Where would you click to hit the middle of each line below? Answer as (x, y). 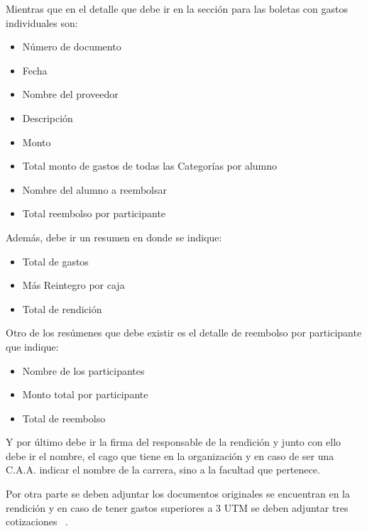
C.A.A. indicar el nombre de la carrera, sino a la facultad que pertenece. (163, 470)
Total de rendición (62, 308)
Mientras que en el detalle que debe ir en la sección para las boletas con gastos (177, 9)
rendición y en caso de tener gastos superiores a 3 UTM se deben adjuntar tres (177, 507)
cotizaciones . (37, 521)
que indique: (32, 346)
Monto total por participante (85, 394)
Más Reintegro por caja (73, 285)
